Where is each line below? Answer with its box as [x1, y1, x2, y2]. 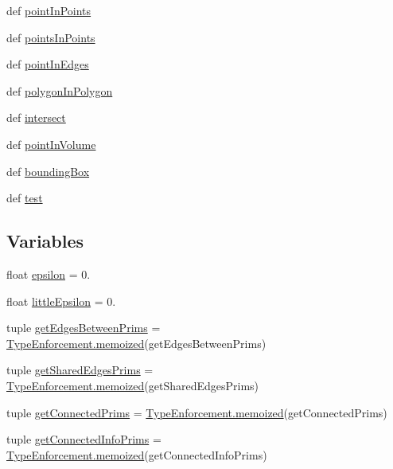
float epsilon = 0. [6, 265, 91, 282]
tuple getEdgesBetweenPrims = [6, 319, 161, 336]
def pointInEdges [6, 56, 89, 72]
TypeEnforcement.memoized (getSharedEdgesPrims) [6, 377, 259, 393]
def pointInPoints [6, 2, 91, 18]
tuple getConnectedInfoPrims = [6, 431, 161, 448]
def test [6, 190, 43, 206]
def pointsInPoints [6, 29, 95, 45]
